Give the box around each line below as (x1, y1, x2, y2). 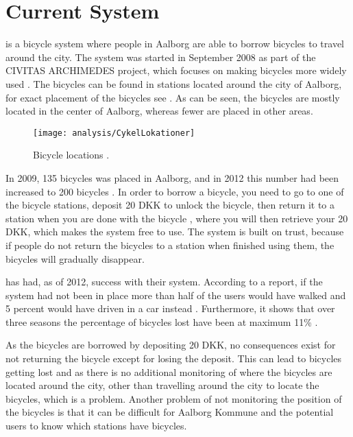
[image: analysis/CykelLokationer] (33, 128, 195, 138)
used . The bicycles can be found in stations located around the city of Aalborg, (5, 76, 342, 91)
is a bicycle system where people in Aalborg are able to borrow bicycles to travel (5, 36, 344, 51)
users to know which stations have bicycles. (5, 418, 187, 433)
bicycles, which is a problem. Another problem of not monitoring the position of (5, 391, 342, 405)
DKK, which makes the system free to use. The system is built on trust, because (5, 224, 344, 239)
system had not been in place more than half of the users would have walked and (5, 287, 346, 302)
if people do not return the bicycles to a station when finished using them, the (5, 237, 334, 252)
